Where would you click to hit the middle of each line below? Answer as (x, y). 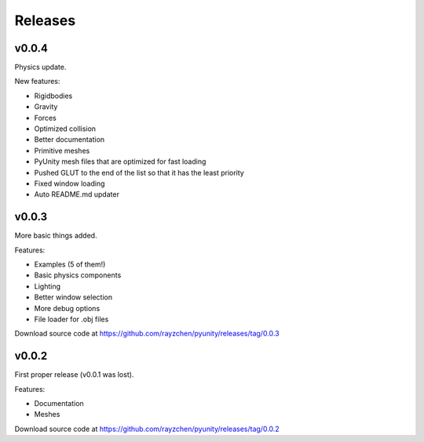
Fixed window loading (69, 183)
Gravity (46, 107)
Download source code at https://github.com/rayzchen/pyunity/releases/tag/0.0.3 (147, 334)
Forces (45, 118)
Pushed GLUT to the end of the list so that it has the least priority (139, 172)
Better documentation (69, 139)
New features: (37, 82)
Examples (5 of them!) (70, 264)
